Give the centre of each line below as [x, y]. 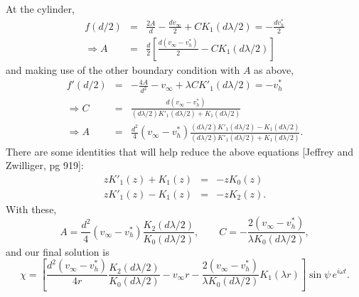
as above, [274, 69]
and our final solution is [58, 251]
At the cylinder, [40, 9]
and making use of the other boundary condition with [123, 69]
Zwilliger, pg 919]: [45, 165]
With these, [31, 209]
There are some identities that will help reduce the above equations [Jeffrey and [179, 151]
